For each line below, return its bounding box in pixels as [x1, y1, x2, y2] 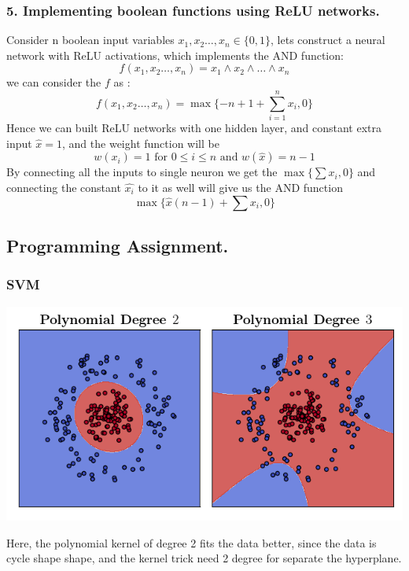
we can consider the [6, 74, 101, 90]
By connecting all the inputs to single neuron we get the [6, 164, 278, 180]
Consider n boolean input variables [6, 31, 175, 48]
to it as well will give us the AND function [138, 179, 343, 195]
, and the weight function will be [62, 134, 219, 151]
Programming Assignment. [6, 233, 229, 257]
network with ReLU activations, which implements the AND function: [6, 46, 344, 63]
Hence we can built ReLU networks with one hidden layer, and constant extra [6, 120, 382, 136]
